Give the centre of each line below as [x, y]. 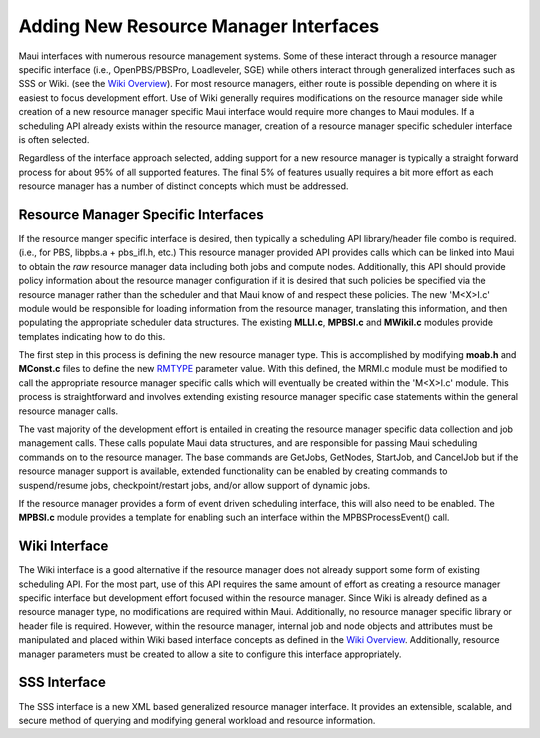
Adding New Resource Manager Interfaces [199, 26]
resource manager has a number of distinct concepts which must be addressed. [183, 186]
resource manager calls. [68, 411]
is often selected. [54, 139]
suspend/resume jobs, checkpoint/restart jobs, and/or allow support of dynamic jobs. [194, 485]
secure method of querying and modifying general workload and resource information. [197, 720]
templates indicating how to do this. [92, 336]
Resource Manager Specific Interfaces [141, 214]
